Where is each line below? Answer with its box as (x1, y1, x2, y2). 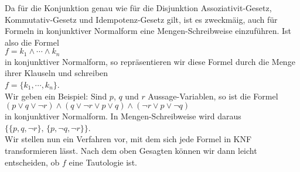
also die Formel (5, 36, 59, 48)
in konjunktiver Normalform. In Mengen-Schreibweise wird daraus (5, 110, 241, 122)
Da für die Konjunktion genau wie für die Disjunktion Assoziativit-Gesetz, (5, 2, 272, 13)
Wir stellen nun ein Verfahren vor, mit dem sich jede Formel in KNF (5, 133, 252, 145)
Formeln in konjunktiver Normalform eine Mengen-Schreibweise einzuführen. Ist (5, 25, 292, 37)
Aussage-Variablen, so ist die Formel (148, 90, 278, 102)
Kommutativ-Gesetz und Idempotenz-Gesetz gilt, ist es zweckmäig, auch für (5, 13, 278, 25)
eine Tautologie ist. (69, 156, 137, 168)
